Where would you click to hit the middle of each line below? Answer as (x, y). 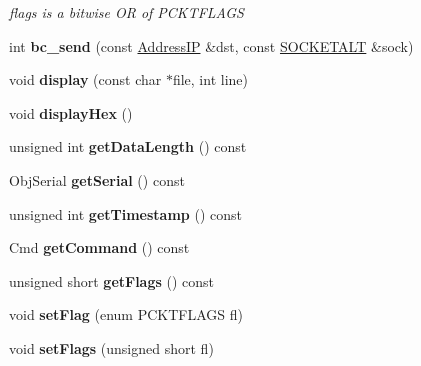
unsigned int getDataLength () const (128, 146)
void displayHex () (71, 112)
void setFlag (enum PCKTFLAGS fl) (126, 314)
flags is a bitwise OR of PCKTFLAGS (126, 12)
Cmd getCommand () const (99, 247)
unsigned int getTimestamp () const (125, 213)
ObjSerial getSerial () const (97, 179)
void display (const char (85, 79)
